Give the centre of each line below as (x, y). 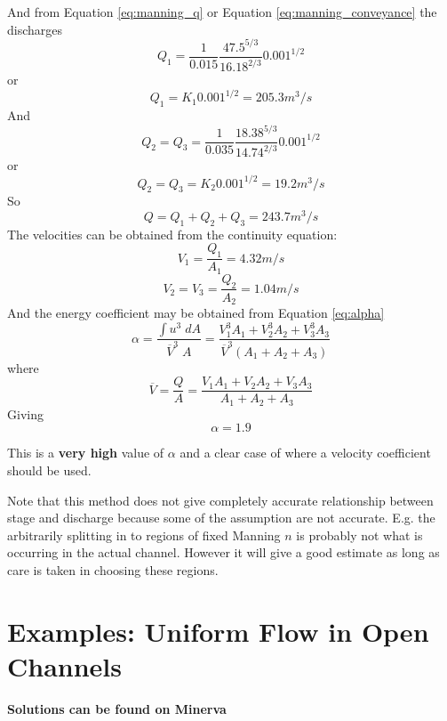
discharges (35, 29)
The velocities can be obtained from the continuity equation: (172, 234)
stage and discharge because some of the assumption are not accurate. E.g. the (221, 518)
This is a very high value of (86, 453)
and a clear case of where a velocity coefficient (305, 453)
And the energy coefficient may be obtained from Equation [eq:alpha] (196, 312)
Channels (64, 665)
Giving (25, 413)
